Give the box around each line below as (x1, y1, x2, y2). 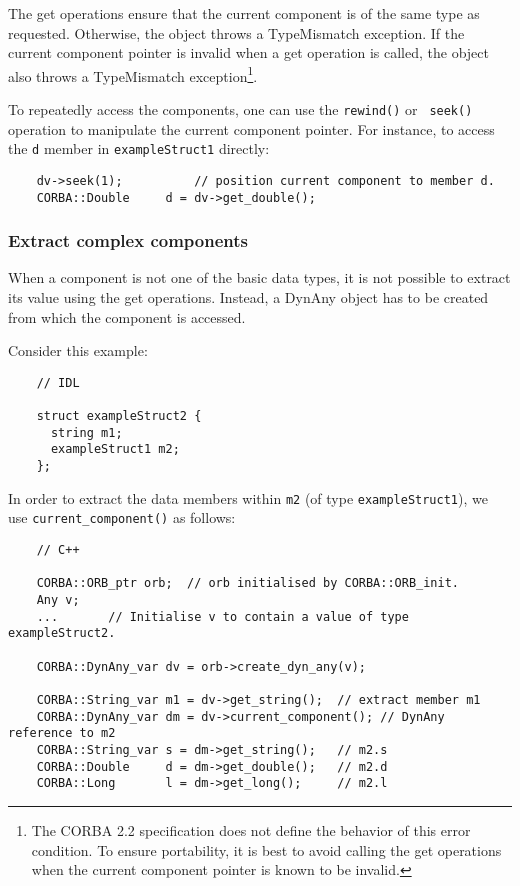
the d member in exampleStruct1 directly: (8, 138, 270, 159)
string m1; (50, 425, 123, 440)
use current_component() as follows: (8, 507, 236, 528)
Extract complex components (8, 228, 248, 253)
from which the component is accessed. (8, 306, 246, 327)
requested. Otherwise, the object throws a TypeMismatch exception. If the (8, 22, 465, 43)
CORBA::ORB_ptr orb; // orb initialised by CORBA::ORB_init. (36, 576, 460, 591)
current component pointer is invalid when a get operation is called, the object (8, 42, 489, 63)
